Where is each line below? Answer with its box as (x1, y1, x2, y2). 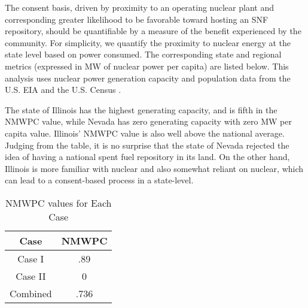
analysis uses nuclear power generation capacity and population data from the (5, 71, 291, 84)
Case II (16, 268, 46, 283)
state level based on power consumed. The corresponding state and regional (5, 48, 282, 61)
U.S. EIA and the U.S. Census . (5, 83, 121, 96)
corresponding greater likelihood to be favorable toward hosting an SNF (5, 13, 269, 25)
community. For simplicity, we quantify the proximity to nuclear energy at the (5, 36, 291, 49)
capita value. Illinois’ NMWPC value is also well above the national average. (5, 126, 285, 139)
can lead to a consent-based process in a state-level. (5, 174, 194, 186)
